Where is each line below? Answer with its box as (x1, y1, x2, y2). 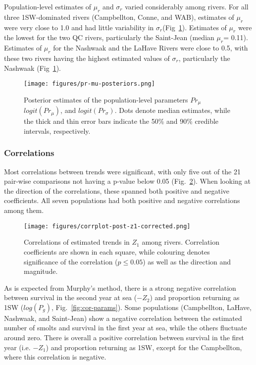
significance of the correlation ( (24, 256, 118, 266)
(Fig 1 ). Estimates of (162, 22, 227, 32)
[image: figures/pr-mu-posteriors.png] (24, 80, 155, 88)
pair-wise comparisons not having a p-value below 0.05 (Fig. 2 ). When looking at (4, 176, 251, 186)
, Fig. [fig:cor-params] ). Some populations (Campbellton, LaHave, (51, 302, 252, 312)
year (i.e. (4, 342, 31, 352)
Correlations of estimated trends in (24, 237, 130, 247)
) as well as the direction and (143, 256, 231, 266)
